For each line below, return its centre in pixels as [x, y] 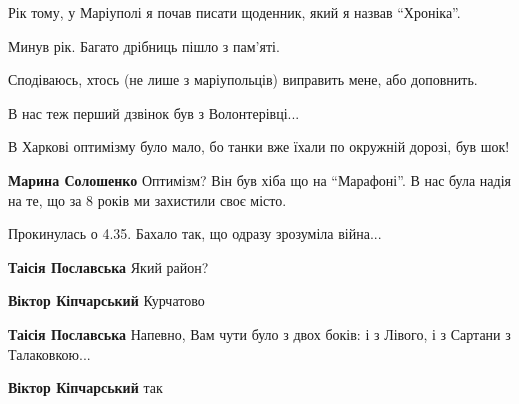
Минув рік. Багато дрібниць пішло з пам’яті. [144, 45]
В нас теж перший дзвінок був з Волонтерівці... [154, 112]
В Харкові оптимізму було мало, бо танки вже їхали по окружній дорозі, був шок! [259, 146]
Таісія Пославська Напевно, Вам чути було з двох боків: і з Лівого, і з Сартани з [259, 333]
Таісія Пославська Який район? [108, 266]
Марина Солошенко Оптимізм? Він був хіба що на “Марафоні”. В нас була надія [260, 179]
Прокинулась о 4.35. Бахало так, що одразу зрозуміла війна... [195, 233]
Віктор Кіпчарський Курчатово [106, 300]
